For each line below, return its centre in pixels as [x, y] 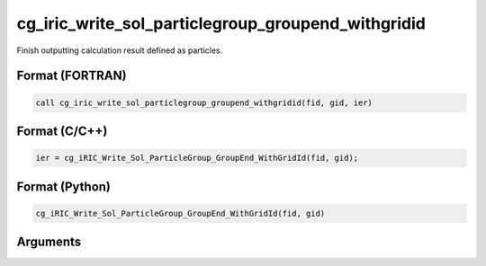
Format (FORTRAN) [72, 76]
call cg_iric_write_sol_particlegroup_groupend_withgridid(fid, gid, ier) [204, 102]
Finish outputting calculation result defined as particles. [120, 50]
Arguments [49, 242]
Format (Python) [64, 186]
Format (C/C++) [62, 131]
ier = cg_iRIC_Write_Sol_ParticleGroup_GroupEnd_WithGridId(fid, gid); [197, 158]
